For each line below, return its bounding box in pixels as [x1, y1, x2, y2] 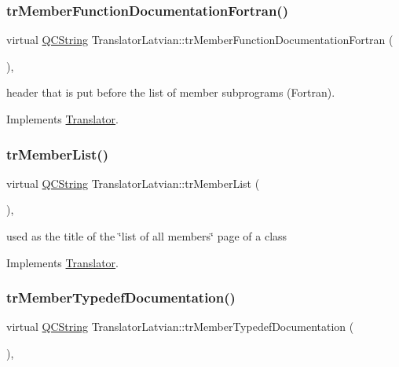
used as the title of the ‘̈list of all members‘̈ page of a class [6, 228, 287, 244]
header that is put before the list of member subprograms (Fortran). [6, 84, 335, 101]
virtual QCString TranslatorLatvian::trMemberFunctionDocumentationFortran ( [6, 31, 394, 48]
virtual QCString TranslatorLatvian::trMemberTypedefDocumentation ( [6, 318, 354, 335]
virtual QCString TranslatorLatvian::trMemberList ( [6, 174, 260, 191]
